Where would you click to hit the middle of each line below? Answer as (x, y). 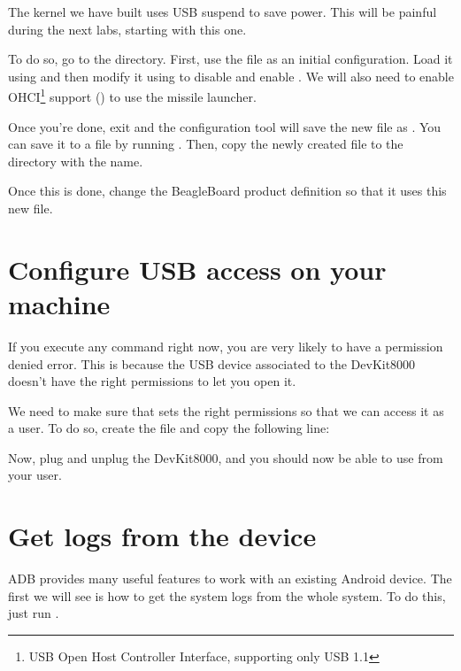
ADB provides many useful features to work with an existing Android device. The (230, 578)
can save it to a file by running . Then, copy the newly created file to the (206, 144)
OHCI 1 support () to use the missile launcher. (132, 96)
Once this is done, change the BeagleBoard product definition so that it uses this (227, 191)
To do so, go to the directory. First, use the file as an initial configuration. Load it (230, 59)
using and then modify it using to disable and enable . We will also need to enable (231, 76)
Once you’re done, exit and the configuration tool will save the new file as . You (225, 126)
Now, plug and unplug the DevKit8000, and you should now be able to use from (226, 457)
